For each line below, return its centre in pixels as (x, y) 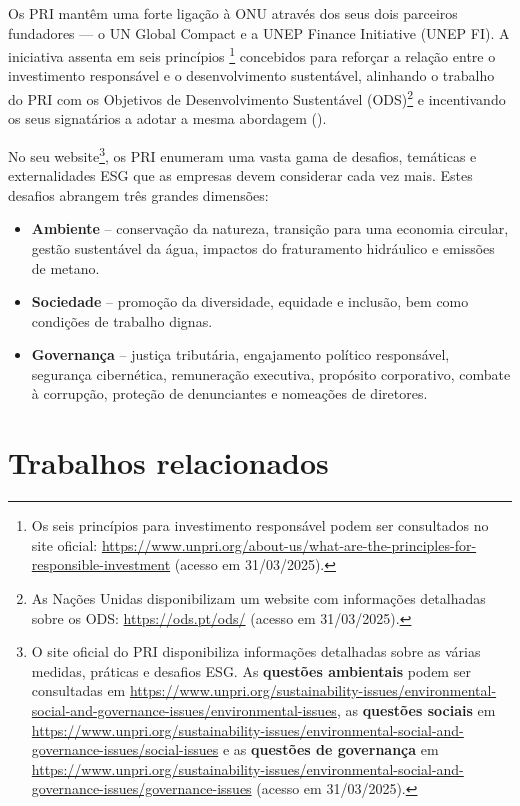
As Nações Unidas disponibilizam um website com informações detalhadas (258, 597)
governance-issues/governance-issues (141, 788)
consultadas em (78, 690)
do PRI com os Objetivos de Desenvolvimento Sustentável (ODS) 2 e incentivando (257, 97)
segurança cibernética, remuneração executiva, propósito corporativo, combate (271, 373)
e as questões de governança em (330, 749)
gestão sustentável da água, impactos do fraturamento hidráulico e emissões (263, 247)
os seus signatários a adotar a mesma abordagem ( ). (167, 118)
